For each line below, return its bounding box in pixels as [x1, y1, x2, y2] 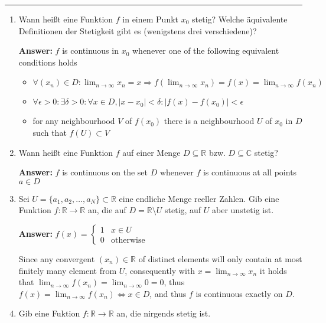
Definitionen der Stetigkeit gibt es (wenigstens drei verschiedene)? [18, 24, 257, 37]
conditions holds [18, 56, 77, 68]
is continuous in [62, 44, 119, 57]
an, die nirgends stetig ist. [116, 307, 211, 319]
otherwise [111, 236, 145, 244]
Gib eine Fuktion [18, 307, 80, 319]
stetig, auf [165, 204, 201, 216]
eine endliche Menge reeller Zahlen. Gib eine [119, 192, 279, 204]
